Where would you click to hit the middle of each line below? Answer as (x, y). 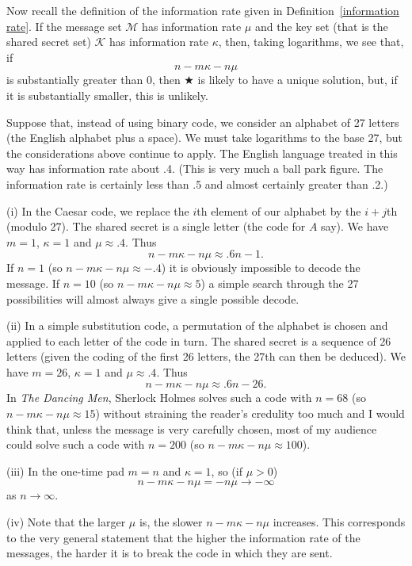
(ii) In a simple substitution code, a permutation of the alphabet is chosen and (197, 325)
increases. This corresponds (339, 522)
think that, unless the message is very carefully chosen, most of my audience (192, 428)
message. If (33, 283)
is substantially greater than (75, 80)
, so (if (227, 470)
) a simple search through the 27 (280, 283)
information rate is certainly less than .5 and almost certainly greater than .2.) (197, 184)
